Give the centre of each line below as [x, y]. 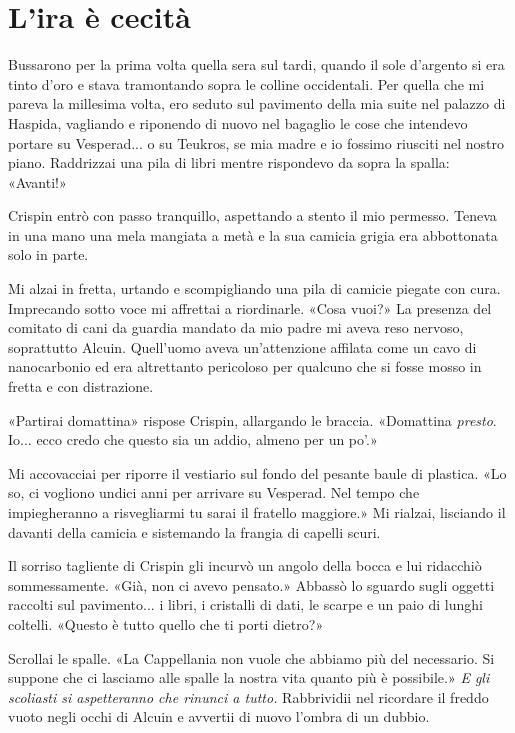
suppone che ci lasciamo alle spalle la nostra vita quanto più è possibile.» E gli [249, 677]
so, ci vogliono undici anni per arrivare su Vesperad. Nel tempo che [214, 492]
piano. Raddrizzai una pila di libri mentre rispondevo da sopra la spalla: [229, 162]
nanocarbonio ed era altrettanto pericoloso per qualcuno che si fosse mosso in [245, 366]
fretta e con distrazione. [81, 386]
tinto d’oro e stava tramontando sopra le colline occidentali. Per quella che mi [246, 83]
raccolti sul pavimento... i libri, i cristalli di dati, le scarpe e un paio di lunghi [245, 604]
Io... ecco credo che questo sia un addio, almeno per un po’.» [193, 439]
